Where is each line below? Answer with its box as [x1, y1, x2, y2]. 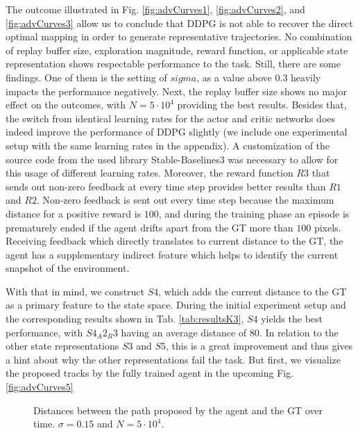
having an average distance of [121, 325, 247, 339]
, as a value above [196, 70, 272, 84]
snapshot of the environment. [6, 261, 130, 275]
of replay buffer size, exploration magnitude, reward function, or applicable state [6, 42, 348, 57]
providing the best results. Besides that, [177, 97, 347, 112]
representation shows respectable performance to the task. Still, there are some [6, 56, 341, 71]
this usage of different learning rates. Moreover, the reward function [6, 165, 293, 180]
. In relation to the [259, 325, 339, 339]
